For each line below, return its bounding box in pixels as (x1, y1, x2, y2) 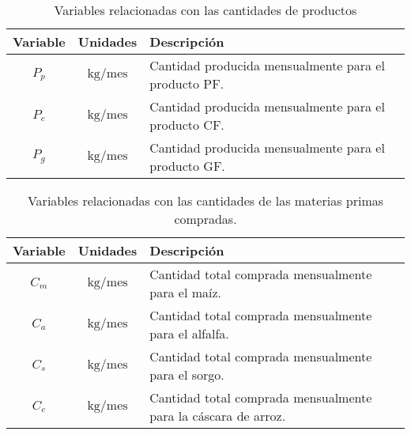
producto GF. (149, 157, 225, 175)
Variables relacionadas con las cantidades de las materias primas (27, 191, 384, 210)
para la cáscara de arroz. (149, 407, 286, 425)
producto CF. (149, 115, 224, 134)
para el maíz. (149, 283, 222, 301)
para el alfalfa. (149, 324, 229, 342)
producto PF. (149, 74, 224, 93)
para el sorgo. (149, 365, 224, 384)
